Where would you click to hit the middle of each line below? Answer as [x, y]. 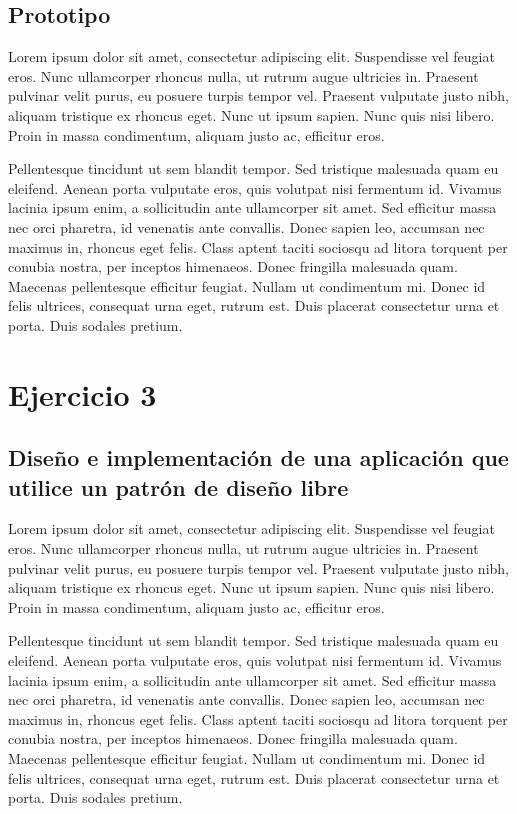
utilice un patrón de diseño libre [178, 486]
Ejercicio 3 [82, 393]
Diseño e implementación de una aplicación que [258, 457]
